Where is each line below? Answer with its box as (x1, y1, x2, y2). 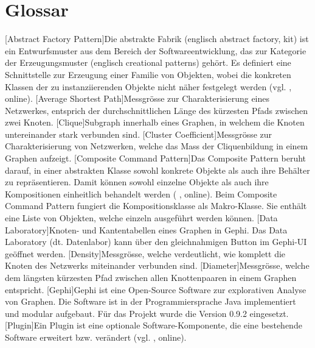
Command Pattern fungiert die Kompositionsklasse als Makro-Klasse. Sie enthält (5, 199, 307, 212)
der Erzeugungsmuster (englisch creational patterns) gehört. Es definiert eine (5, 56, 291, 69)
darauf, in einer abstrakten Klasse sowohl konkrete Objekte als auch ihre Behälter (5, 163, 310, 176)
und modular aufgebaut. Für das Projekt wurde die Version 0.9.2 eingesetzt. (5, 307, 289, 319)
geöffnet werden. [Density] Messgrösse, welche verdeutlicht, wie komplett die (5, 247, 286, 260)
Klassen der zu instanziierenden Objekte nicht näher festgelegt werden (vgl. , (5, 80, 292, 93)
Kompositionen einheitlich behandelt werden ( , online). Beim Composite (5, 187, 277, 200)
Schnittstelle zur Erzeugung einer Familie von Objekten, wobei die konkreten (5, 68, 291, 80)
